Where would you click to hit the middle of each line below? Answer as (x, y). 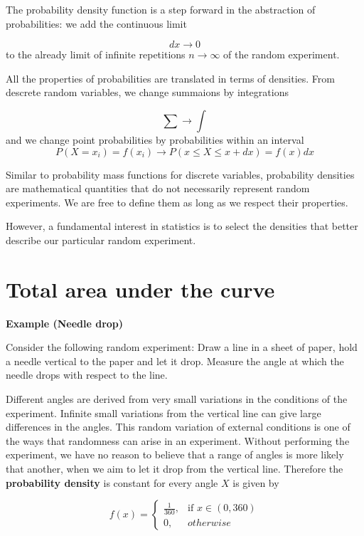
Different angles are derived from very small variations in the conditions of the (177, 399)
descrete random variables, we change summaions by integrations (147, 92)
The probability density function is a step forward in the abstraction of (161, 9)
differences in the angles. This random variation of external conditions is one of (178, 427)
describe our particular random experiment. (101, 240)
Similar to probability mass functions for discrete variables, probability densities (180, 174)
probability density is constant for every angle (112, 482)
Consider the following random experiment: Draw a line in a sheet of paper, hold (182, 347)
